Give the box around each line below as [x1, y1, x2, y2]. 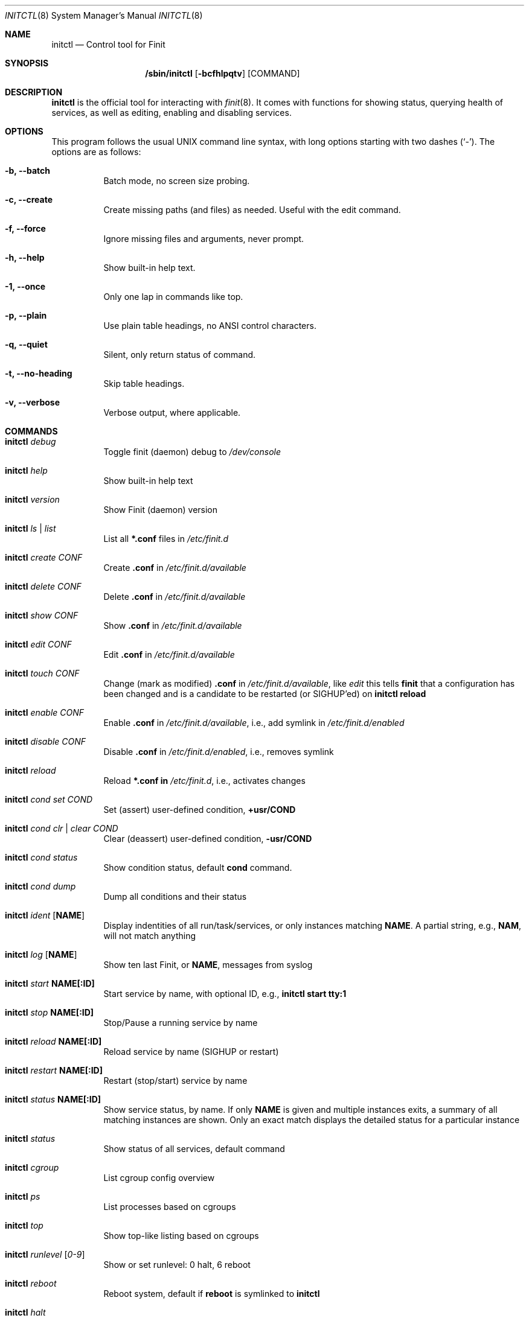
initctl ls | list [5, 523, 56, 533]
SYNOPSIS [5, 58, 49, 68]
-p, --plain [5, 310, 47, 320]
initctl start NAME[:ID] [5, 978, 95, 988]
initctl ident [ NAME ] [5, 910, 85, 920]
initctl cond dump [5, 881, 76, 891]
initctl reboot [5, 1278, 57, 1288]
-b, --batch [5, 165, 51, 176]
